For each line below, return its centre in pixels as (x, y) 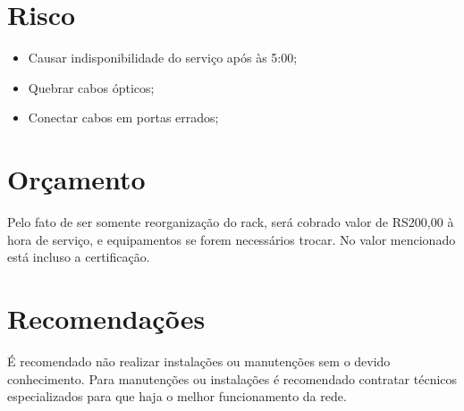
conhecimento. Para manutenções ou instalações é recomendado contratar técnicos (232, 378)
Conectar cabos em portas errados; (123, 117)
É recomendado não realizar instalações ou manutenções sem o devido (199, 361)
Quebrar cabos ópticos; (91, 87)
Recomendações (106, 318)
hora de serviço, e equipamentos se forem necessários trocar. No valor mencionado (232, 239)
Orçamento (76, 179)
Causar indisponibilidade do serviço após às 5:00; (163, 58)
